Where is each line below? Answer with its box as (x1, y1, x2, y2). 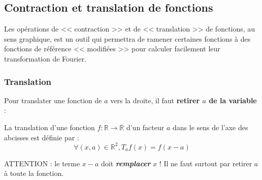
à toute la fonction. (4, 168, 64, 178)
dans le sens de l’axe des (173, 122, 248, 132)
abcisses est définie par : (4, 132, 79, 142)
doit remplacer (101, 158, 151, 168)
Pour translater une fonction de (4, 95, 102, 105)
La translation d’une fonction (4, 122, 95, 132)
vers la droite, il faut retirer (110, 95, 200, 105)
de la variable (209, 95, 257, 105)
